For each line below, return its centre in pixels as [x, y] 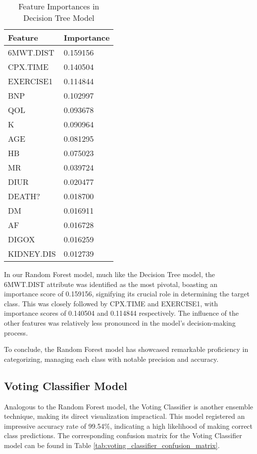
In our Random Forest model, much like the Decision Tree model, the [109, 274]
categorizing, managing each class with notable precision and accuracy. [111, 359]
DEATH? [24, 196]
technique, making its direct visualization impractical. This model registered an [125, 416]
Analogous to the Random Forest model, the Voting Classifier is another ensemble [129, 406]
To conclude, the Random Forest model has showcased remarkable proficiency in [126, 349]
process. [16, 332]
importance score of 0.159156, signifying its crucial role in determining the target [127, 294]
